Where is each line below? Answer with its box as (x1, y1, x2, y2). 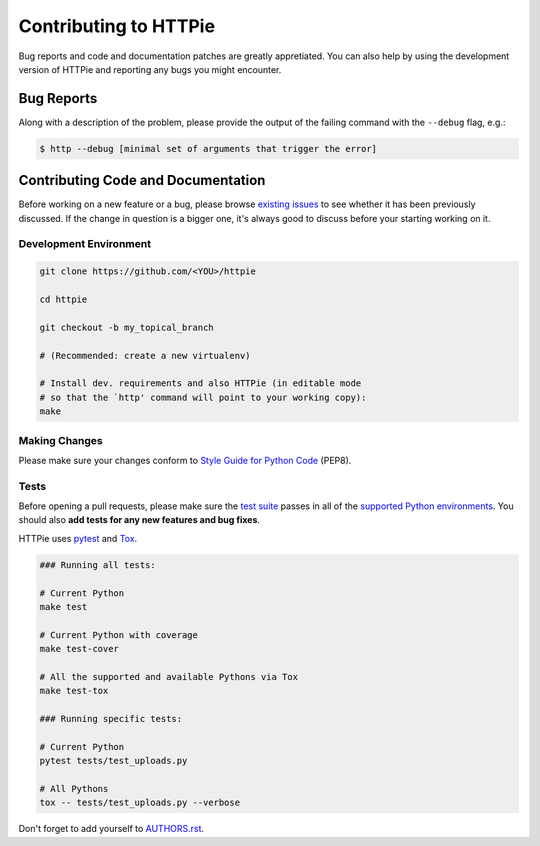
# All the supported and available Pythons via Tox (39, 671, 299, 682)
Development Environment (18, 237, 152, 251)
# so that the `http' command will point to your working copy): (39, 391, 367, 403)
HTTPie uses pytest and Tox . (18, 532, 138, 544)
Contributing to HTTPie (18, 15, 215, 37)
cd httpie (39, 294, 88, 305)
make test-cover (39, 643, 120, 655)
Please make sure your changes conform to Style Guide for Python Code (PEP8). (18, 454, 352, 466)
